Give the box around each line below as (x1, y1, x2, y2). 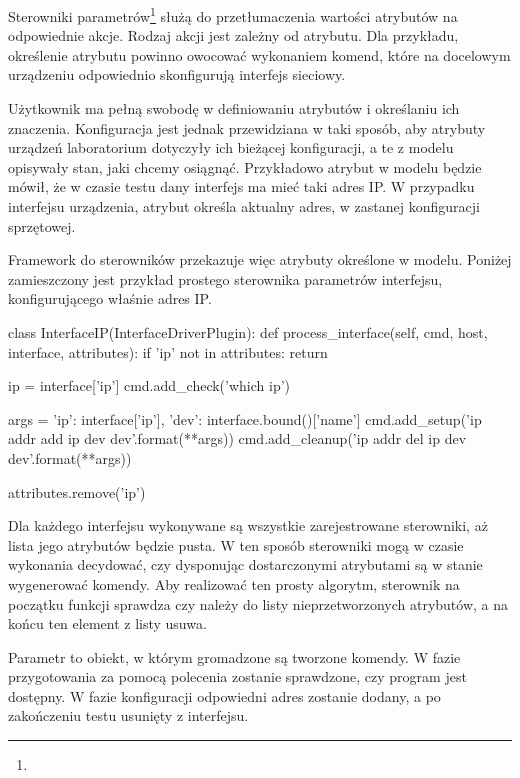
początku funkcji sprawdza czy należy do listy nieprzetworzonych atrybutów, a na (8, 593, 509, 614)
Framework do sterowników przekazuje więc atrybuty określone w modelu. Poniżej (8, 249, 512, 270)
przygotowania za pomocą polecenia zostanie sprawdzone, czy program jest (8, 666, 467, 687)
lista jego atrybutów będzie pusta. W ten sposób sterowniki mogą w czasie (8, 534, 464, 555)
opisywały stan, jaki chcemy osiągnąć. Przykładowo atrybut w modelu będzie (8, 156, 482, 177)
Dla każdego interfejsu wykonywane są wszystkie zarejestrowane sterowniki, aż (8, 515, 488, 536)
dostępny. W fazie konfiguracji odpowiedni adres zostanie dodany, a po (8, 685, 441, 706)
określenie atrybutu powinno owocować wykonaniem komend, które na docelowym (8, 44, 511, 65)
